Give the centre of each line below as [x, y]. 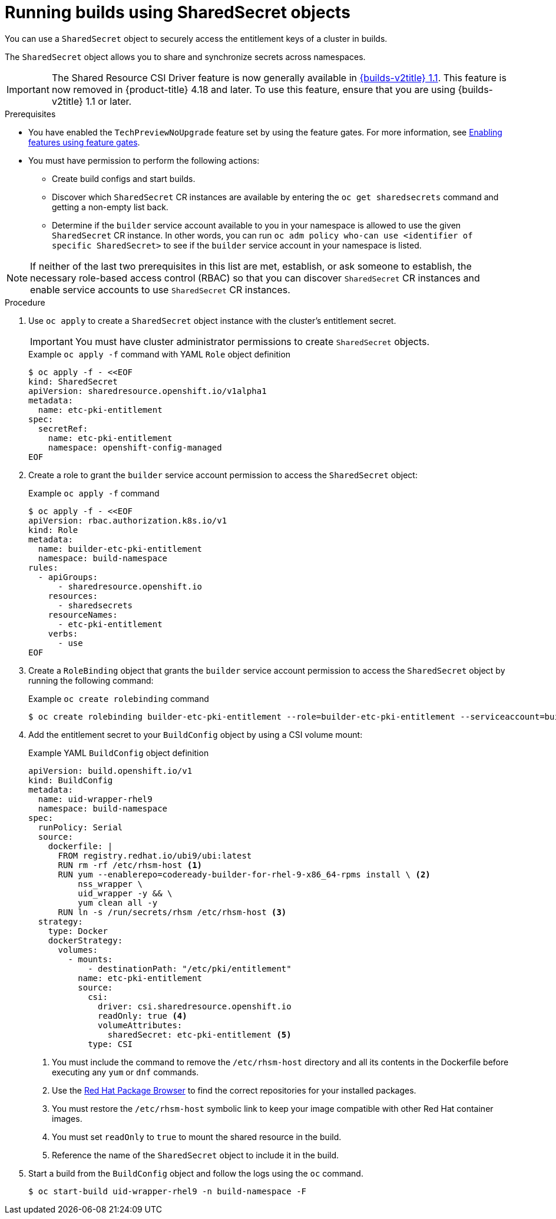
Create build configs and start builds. [124, 178]
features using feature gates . [84, 142]
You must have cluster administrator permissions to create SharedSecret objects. [252, 341]
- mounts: [90, 959]
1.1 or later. [109, 101]
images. [67, 1118]
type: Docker [78, 931]
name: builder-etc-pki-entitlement [120, 549]
